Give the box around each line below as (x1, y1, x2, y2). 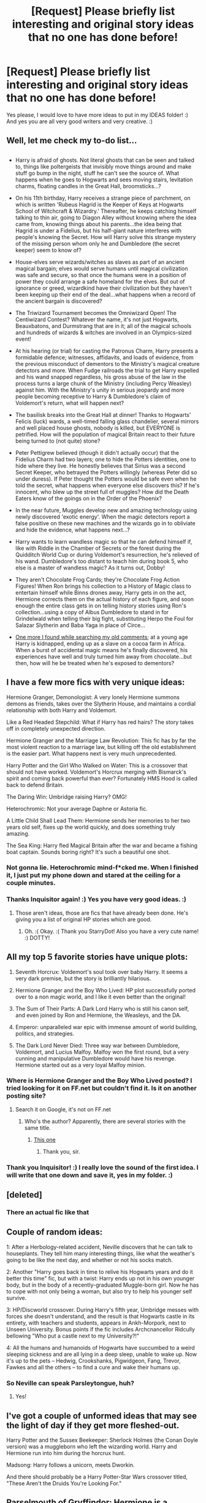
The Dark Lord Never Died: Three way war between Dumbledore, (15, 1041, 180, 1049)
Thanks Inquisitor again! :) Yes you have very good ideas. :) (6, 895, 187, 904)
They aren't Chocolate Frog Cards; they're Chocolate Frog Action (15, 576, 180, 583)
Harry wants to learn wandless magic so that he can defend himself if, (15, 538, 193, 545)
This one (33, 1136, 56, 1143)
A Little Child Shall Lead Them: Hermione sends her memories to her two (6, 816, 191, 824)
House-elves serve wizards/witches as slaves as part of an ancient (15, 258, 185, 265)
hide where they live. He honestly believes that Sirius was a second (15, 462, 186, 470)
